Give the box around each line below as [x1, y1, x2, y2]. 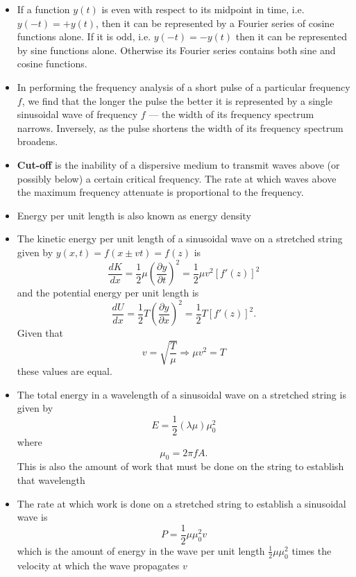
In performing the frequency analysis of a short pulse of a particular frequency [17, 79, 350, 94]
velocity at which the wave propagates [17, 558, 180, 572]
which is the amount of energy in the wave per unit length [17, 543, 265, 558]
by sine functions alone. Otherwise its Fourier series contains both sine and [17, 42, 336, 57]
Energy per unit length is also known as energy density [17, 208, 251, 222]
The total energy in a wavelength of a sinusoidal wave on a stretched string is [17, 387, 346, 401]
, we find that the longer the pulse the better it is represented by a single [22, 93, 332, 108]
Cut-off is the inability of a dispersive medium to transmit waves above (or [17, 157, 340, 172]
